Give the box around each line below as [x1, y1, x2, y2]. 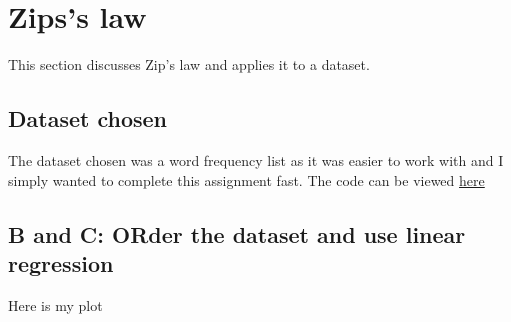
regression [8, 247, 114, 278]
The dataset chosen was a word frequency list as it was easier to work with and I [8, 149, 504, 170]
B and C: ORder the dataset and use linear [8, 218, 466, 249]
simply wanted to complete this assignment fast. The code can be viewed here [8, 169, 485, 190]
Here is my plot [8, 294, 103, 315]
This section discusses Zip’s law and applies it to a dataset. [8, 54, 370, 75]
